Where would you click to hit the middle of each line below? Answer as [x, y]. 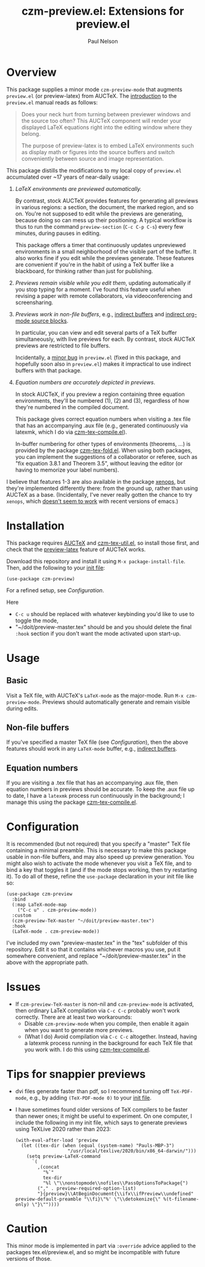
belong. [31, 133]
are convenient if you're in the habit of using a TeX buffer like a [95, 264]
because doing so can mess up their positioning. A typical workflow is [103, 220]
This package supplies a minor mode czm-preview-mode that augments [94, 89]
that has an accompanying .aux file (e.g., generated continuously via [102, 425]
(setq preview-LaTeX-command [64, 1157]
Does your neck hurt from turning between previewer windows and [106, 114]
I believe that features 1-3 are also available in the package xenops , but [96, 481]
